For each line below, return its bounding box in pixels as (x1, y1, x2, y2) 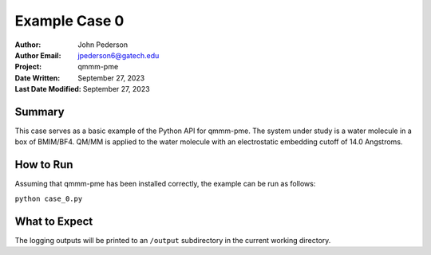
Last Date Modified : (14, 84, 81, 94)
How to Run (14, 158, 73, 171)
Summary (14, 104, 65, 119)
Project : (14, 62, 42, 72)
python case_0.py (14, 194, 83, 203)
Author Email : (14, 50, 61, 60)
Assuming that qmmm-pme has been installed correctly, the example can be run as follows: (14, 179, 316, 189)
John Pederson (77, 40, 128, 49)
